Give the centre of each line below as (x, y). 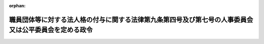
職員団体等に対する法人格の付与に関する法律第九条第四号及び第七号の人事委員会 (131, 20)
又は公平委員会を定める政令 (51, 30)
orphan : (17, 6)
